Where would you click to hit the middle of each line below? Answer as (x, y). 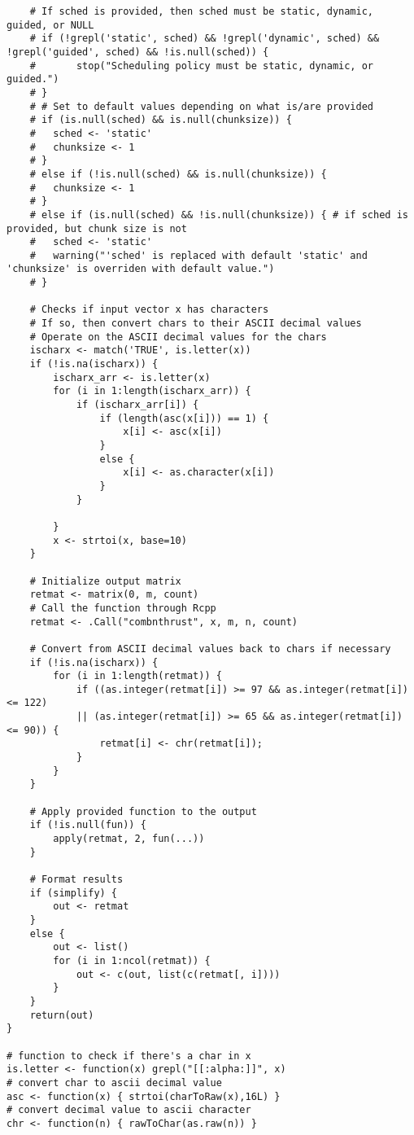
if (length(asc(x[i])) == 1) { (184, 418)
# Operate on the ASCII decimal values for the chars (178, 337)
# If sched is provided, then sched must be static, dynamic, (202, 11)
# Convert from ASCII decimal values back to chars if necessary (210, 649)
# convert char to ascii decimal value (114, 1082)
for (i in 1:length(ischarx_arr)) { (152, 391)
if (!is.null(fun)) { (88, 825)
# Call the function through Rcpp (123, 608)
